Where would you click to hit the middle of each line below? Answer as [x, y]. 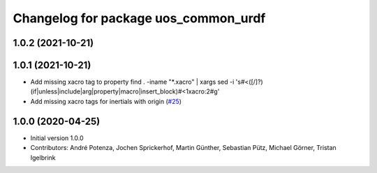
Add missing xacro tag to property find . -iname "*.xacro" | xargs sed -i [132, 82]
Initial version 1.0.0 [57, 138]
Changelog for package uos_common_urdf [139, 18]
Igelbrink [43, 158]
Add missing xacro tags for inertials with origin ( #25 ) [106, 101]
